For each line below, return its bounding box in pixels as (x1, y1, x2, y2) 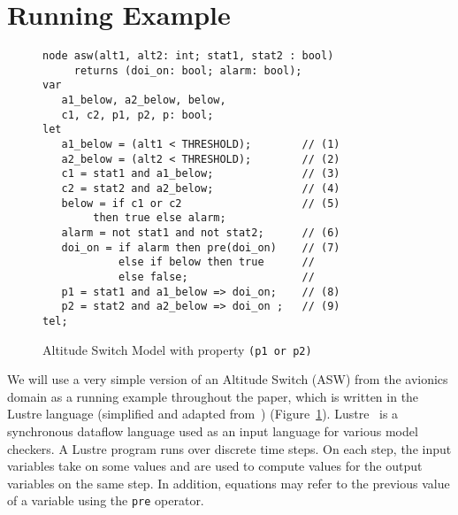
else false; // (118, 270, 315, 283)
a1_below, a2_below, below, (61, 94, 226, 107)
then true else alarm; (93, 211, 226, 225)
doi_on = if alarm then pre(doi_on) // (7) (61, 241, 340, 254)
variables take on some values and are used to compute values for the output (7, 457, 423, 475)
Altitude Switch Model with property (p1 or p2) (42, 340, 312, 358)
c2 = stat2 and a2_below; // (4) (61, 182, 340, 196)
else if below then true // (118, 256, 315, 269)
